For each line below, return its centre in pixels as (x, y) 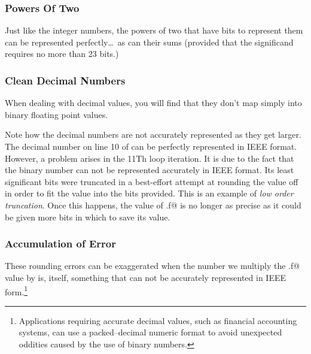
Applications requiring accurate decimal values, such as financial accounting (158, 320)
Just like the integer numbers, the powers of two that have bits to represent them (154, 30)
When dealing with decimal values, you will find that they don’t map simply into (153, 103)
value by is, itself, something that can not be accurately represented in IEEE (146, 277)
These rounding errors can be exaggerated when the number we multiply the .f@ (153, 266)
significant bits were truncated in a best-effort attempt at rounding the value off (152, 181)
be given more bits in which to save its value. (88, 217)
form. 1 (16, 291)
